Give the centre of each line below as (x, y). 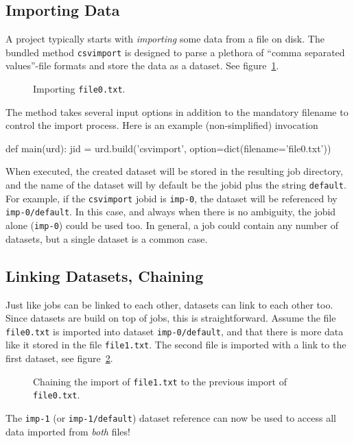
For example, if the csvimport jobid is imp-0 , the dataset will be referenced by (172, 198)
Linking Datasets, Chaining (105, 275)
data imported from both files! (68, 431)
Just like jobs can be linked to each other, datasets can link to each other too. (169, 304)
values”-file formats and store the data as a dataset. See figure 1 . (142, 65)
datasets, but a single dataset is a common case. (107, 238)
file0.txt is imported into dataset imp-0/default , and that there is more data (175, 331)
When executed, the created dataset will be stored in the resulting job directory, (174, 171)
